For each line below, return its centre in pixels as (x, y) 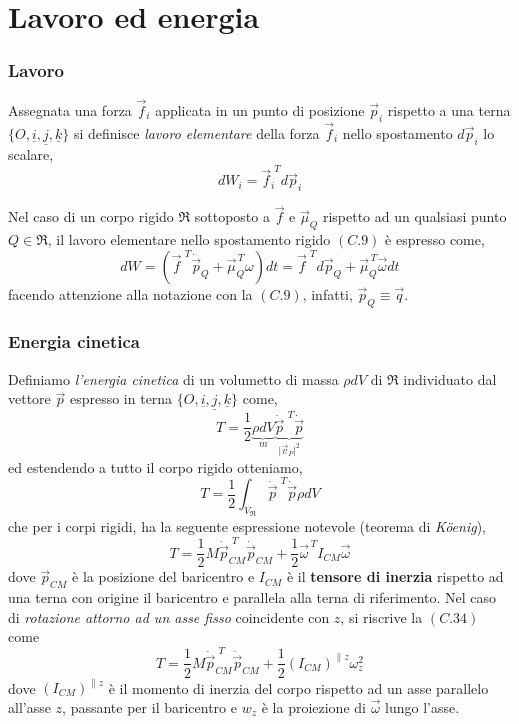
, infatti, (327, 293)
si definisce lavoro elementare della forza (196, 132)
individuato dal (450, 378)
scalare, (31, 154)
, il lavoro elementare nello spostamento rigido (189, 239)
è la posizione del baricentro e (163, 576)
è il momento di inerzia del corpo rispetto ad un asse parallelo (298, 687)
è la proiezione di (313, 706)
